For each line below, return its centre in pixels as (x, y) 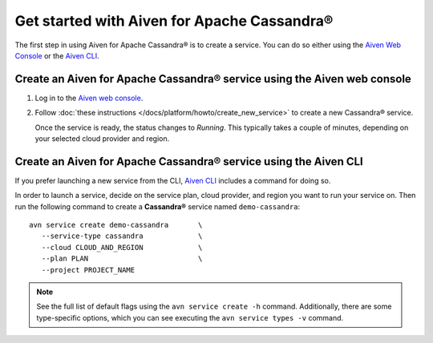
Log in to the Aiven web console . (89, 98)
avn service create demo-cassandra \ (116, 225)
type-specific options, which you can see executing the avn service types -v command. (190, 317)
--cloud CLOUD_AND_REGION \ (122, 247)
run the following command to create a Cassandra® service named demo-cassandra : (158, 206)
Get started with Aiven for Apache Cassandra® (174, 21)
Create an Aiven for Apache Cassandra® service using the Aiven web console (213, 79)
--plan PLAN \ (122, 259)
